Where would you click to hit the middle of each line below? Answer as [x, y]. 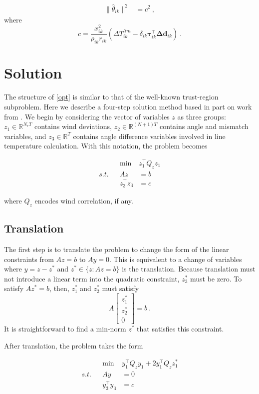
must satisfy [121, 288]
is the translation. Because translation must [189, 269]
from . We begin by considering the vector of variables [87, 116]
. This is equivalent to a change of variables [175, 259]
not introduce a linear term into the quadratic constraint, [92, 278]
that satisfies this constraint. [180, 329]
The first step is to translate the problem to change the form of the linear [117, 249]
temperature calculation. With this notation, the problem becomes [106, 146]
